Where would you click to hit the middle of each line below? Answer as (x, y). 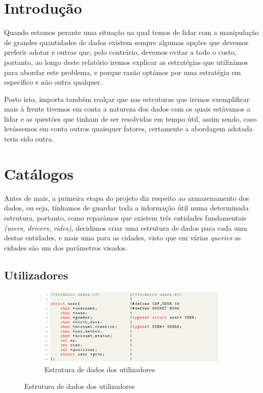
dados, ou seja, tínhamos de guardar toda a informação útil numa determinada (126, 208)
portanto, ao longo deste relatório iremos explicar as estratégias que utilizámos (126, 62)
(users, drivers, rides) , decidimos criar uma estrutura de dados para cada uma (126, 227)
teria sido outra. (29, 139)
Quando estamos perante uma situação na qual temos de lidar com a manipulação (131, 32)
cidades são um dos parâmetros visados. (66, 247)
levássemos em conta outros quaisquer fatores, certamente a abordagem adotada (128, 129)
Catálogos (39, 173)
